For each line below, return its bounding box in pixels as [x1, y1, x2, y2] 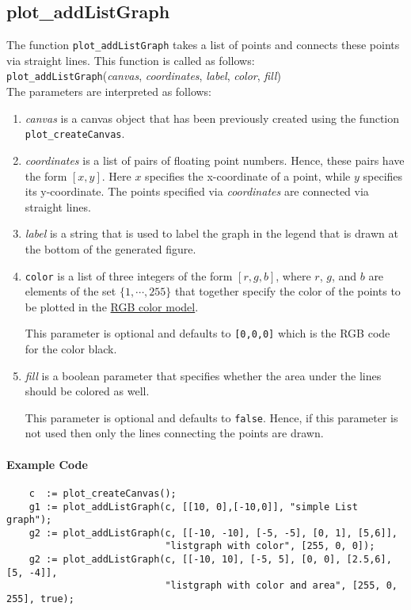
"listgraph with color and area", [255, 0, [165, 580, 398, 592]
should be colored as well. [25, 383, 150, 399]
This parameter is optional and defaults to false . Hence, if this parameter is [25, 409, 398, 425]
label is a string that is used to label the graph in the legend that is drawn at [25, 225, 398, 242]
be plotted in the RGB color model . [25, 298, 199, 315]
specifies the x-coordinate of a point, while [145, 167, 351, 184]
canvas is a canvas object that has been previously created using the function [25, 109, 399, 126]
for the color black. [25, 341, 117, 357]
